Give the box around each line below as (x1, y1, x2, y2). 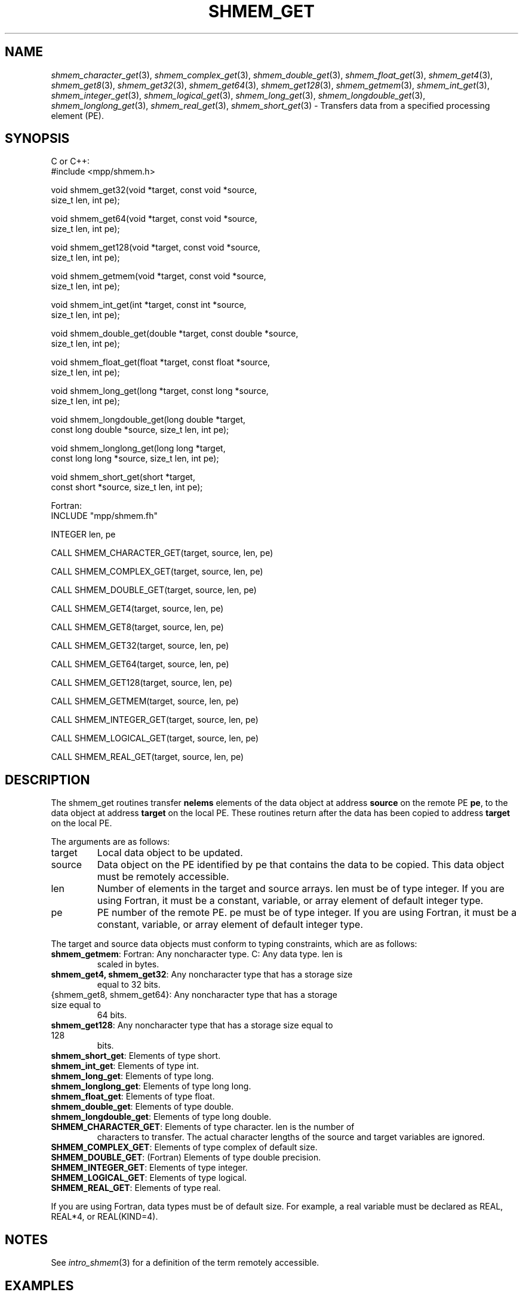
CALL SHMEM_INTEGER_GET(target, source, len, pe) (51, 714, 259, 725)
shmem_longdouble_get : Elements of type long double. (51, 1111, 272, 1122)
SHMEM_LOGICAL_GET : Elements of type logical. (51, 1172, 247, 1183)
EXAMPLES (5, 1278, 74, 1293)
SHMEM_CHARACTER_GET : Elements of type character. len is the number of (51, 1122, 355, 1132)
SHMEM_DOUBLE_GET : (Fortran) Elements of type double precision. (51, 1152, 321, 1163)
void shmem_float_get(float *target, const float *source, (51, 357, 270, 368)
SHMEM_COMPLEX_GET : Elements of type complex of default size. (51, 1142, 318, 1153)
